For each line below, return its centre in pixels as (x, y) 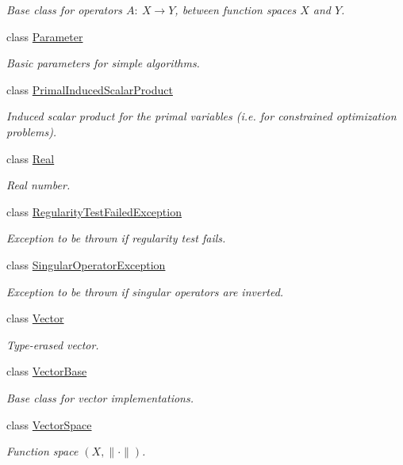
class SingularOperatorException (86, 264)
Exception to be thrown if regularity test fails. (116, 238)
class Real (31, 158)
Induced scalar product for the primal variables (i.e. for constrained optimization (201, 116)
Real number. (38, 185)
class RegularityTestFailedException (94, 211)
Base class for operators (65, 10)
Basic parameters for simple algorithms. (103, 63)
